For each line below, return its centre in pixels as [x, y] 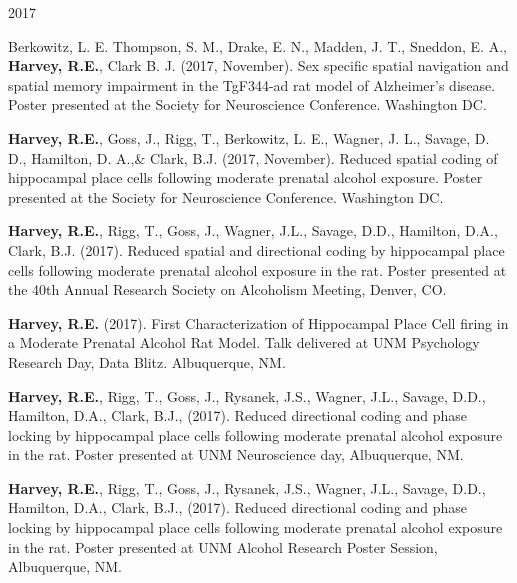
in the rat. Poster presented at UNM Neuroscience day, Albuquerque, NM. [236, 454]
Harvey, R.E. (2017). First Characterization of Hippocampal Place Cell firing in [258, 322]
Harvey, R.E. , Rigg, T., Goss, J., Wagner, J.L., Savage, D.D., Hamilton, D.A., [253, 230]
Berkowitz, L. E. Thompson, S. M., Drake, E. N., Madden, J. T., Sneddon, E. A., [257, 45]
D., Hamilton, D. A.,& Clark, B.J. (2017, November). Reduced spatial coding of [253, 157]
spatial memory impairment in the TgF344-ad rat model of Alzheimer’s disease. [252, 84]
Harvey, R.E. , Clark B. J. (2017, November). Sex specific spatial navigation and [258, 65]
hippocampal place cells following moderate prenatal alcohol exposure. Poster [245, 177]
